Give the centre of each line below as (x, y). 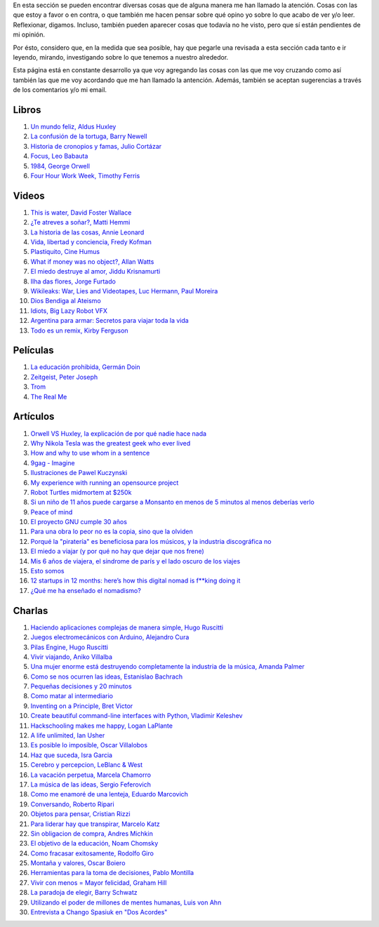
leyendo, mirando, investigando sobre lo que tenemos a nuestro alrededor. (121, 57)
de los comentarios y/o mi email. (60, 90)
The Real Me (49, 396)
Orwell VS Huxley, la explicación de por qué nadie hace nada (119, 433)
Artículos (34, 416)
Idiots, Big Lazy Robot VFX (69, 311)
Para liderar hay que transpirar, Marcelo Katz (95, 824)
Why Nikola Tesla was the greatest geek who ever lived (111, 443)
